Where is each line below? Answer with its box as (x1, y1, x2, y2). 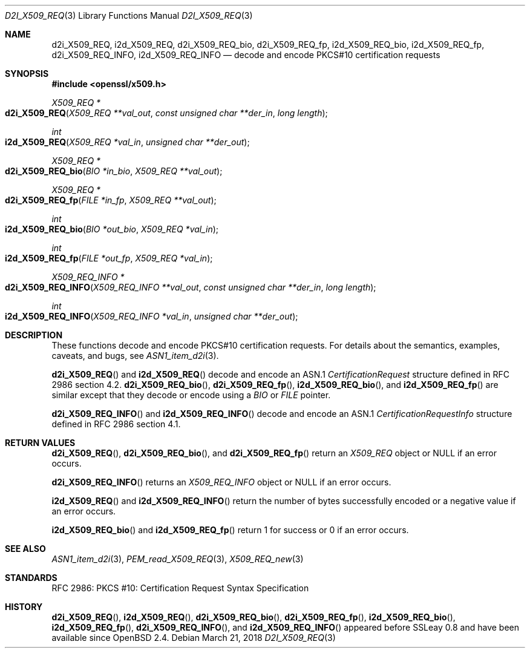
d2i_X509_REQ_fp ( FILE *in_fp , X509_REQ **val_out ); (5, 195, 217, 205)
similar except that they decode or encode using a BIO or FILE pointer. (51, 390, 331, 400)
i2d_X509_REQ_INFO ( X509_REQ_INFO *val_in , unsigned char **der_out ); (5, 311, 298, 321)
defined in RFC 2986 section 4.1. (51, 419, 181, 429)
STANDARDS (5, 573, 57, 583)
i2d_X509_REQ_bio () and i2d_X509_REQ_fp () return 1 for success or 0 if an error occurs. (51, 525, 409, 535)
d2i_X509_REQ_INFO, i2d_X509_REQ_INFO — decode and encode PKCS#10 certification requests (51, 50, 440, 60)
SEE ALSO (5, 543, 46, 554)
